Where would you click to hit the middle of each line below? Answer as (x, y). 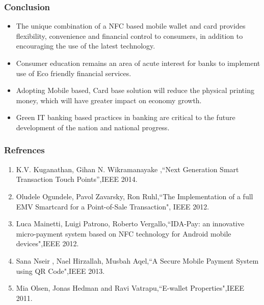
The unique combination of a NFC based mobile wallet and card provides (131, 26)
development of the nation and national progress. (93, 127)
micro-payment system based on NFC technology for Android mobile (124, 233)
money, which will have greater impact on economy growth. (109, 100)
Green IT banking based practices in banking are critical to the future (126, 117)
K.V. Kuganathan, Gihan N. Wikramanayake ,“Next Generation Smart (127, 169)
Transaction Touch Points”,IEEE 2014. (77, 179)
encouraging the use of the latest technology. (86, 46)
